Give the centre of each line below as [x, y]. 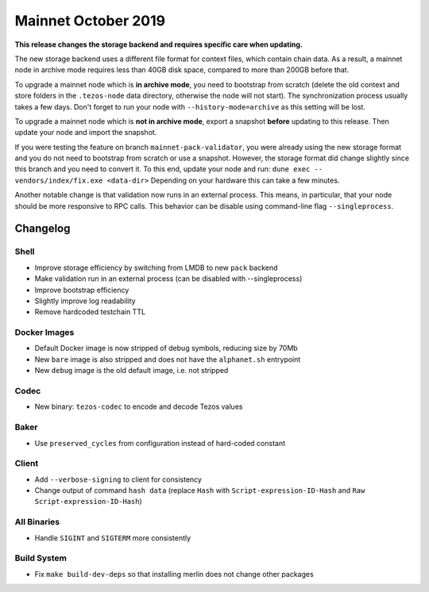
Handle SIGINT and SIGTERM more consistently [113, 538]
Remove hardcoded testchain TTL [90, 312]
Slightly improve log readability [85, 301]
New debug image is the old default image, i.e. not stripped [131, 371]
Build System [41, 558]
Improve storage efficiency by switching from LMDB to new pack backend [156, 267]
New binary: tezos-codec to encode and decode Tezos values [139, 407]
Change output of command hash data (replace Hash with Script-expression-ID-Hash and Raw [200, 490]
